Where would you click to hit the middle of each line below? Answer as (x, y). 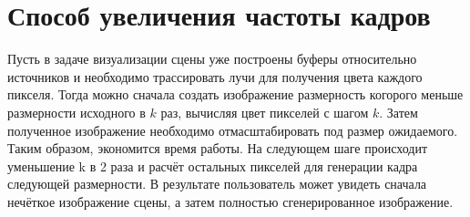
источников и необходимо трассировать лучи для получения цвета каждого (215, 76)
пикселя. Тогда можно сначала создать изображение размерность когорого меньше (235, 94)
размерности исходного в (77, 112)
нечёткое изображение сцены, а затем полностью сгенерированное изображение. (230, 201)
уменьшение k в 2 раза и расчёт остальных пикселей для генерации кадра (213, 165)
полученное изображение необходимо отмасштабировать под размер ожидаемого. (233, 130)
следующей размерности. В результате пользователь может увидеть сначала (217, 184)
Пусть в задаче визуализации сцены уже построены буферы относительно (212, 59)
